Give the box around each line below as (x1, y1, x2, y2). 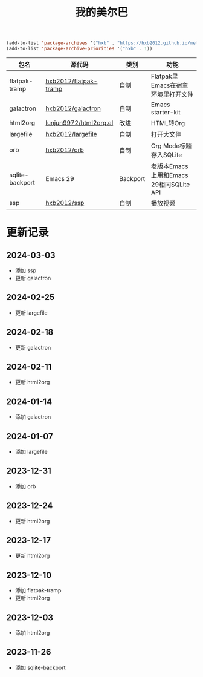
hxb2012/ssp (45, 198, 85, 207)
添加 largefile (14, 448, 48, 455)
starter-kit (150, 108, 181, 116)
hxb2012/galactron (45, 104, 101, 113)
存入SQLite (150, 151, 182, 159)
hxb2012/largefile (45, 129, 98, 138)
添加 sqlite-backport (14, 664, 66, 671)
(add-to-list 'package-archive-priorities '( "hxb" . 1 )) (6, 46, 153, 52)
